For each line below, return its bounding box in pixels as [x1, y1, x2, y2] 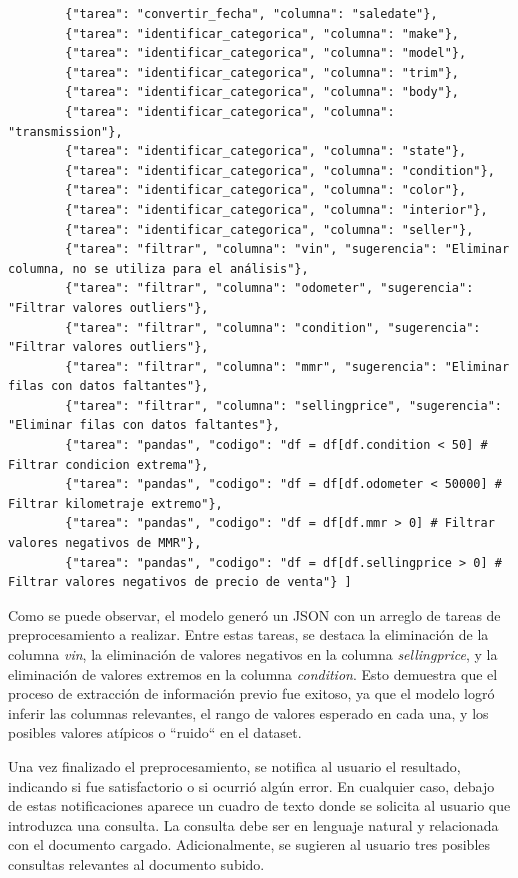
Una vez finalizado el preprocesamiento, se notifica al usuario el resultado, [8, 755, 461, 776]
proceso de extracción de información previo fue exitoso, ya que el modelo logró [8, 683, 495, 704]
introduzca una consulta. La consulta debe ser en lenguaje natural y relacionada [8, 814, 499, 835]
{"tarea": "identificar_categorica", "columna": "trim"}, [65, 65, 460, 80]
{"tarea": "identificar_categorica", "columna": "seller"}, [65, 222, 474, 237]
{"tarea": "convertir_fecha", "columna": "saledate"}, [65, 7, 438, 21]
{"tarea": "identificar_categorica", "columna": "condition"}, [65, 163, 495, 178]
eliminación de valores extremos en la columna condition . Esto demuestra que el [8, 663, 498, 684]
